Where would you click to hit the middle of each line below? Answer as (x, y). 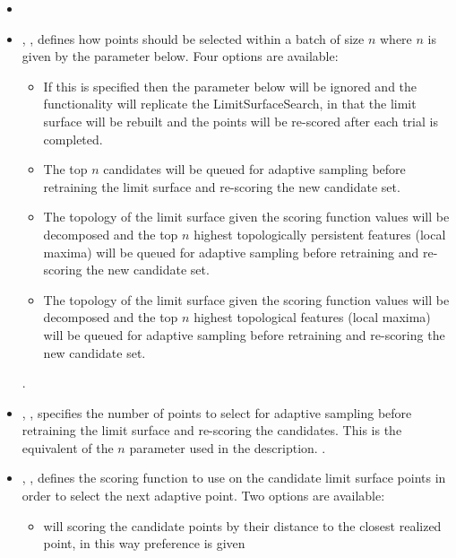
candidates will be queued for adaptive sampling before (254, 169)
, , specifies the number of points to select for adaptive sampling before (217, 412)
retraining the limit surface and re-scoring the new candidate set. (222, 186)
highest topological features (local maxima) (312, 317)
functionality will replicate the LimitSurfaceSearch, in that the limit (230, 104)
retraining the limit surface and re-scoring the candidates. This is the (212, 430)
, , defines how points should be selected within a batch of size (193, 38)
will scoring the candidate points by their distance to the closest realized (242, 525)
